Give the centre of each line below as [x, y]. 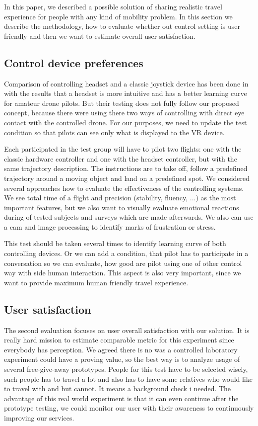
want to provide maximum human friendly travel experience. [96, 282]
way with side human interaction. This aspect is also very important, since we [123, 273]
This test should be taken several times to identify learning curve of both [115, 243]
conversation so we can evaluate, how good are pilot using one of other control [123, 263]
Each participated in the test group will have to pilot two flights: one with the [123, 149]
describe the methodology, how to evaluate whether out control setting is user [122, 26]
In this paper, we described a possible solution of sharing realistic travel [113, 6]
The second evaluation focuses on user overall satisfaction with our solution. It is [127, 330]
